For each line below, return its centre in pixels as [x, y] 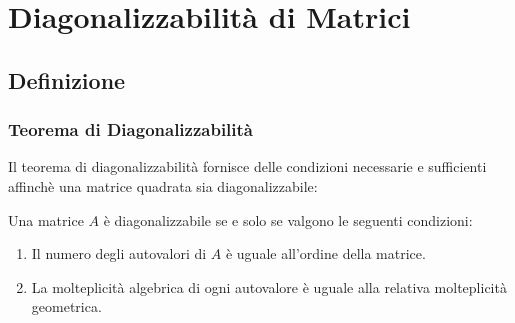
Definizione [67, 79]
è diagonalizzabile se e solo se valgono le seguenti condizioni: [288, 219]
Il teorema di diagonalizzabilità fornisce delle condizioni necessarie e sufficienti [247, 166]
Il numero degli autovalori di [119, 253]
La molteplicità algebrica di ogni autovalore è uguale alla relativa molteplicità [269, 286]
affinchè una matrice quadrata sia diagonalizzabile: [163, 185]
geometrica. [66, 306]
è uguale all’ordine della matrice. [325, 253]
